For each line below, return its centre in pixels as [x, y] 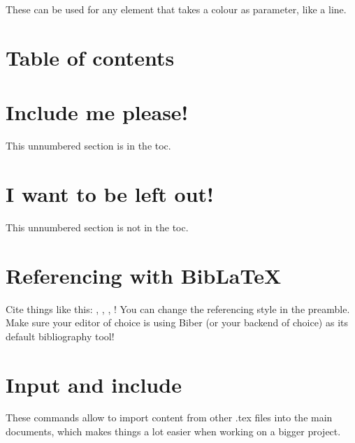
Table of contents [90, 57]
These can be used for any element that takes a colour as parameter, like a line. [176, 9]
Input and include [94, 384]
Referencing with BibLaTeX [144, 275]
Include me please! [97, 112]
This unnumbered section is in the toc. [88, 146]
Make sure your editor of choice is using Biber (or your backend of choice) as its [177, 322]
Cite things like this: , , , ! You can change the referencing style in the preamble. [178, 308]
